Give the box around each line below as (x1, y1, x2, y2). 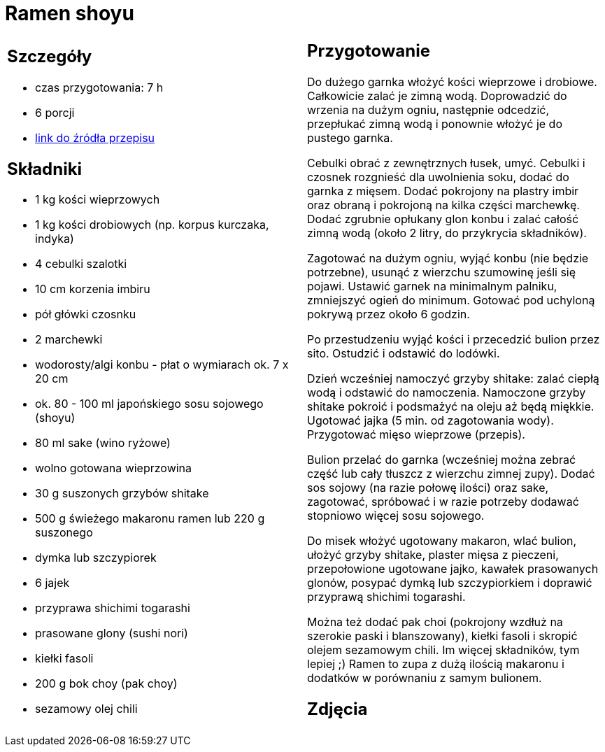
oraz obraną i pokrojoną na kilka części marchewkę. (307, 197, 580, 212)
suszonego (35, 525, 93, 540)
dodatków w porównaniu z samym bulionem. (307, 670, 542, 685)
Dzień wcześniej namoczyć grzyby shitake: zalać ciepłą (307, 371, 599, 385)
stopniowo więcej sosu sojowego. (307, 508, 485, 523)
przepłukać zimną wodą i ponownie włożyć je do (307, 116, 562, 131)
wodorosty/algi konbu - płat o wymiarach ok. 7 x (35, 357, 289, 372)
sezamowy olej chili (35, 702, 138, 716)
